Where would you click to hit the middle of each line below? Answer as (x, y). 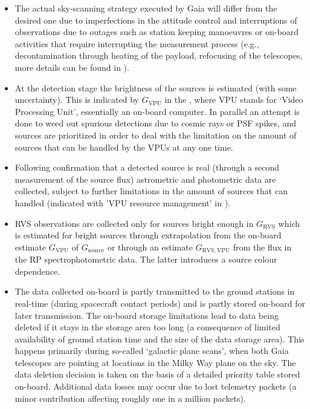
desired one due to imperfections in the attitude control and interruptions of (156, 20)
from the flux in (262, 247)
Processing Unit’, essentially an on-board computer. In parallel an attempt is (157, 111)
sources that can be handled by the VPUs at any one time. (124, 147)
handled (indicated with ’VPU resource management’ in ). (122, 202)
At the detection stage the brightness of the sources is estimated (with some (156, 87)
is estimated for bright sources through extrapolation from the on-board (148, 235)
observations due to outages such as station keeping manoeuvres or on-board (157, 32)
